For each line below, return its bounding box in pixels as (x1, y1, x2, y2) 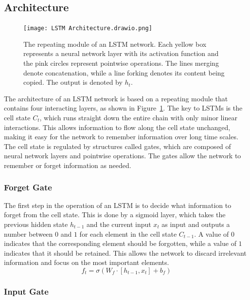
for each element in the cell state (79, 228, 177, 239)
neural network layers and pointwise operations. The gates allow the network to (4, 150, 241, 161)
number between (4, 228, 53, 239)
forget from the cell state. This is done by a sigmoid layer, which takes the (4, 209, 226, 220)
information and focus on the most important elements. (4, 257, 169, 267)
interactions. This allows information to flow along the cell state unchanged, (4, 122, 231, 132)
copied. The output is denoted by (23, 77, 123, 87)
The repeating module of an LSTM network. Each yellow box (23, 38, 207, 49)
